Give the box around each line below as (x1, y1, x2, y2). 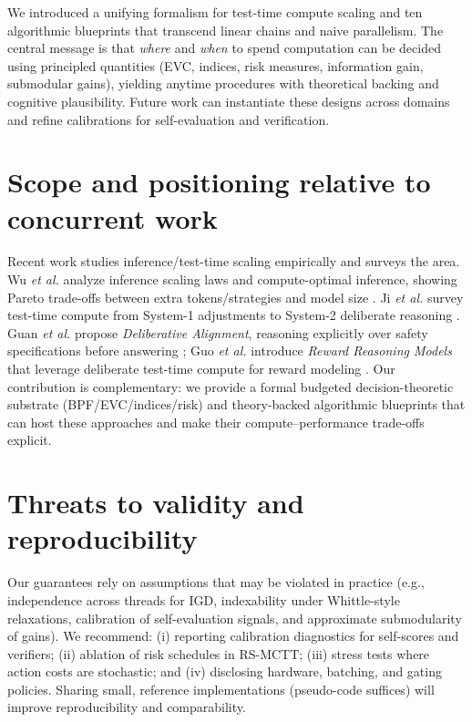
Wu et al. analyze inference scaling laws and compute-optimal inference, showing (7, 270, 457, 289)
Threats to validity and (7, 484, 304, 521)
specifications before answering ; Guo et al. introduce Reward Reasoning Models (7, 341, 452, 360)
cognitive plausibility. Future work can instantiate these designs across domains (7, 91, 450, 110)
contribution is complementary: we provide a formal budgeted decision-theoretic (7, 376, 454, 396)
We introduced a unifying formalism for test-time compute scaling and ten (7, 3, 423, 21)
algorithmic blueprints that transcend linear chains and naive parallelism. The (7, 20, 444, 39)
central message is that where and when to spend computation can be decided (7, 38, 441, 57)
